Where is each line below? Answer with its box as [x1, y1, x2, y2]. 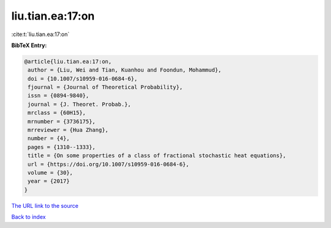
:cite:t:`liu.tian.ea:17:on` [11, 31, 70, 38]
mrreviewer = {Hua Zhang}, [28, 127, 108, 134]
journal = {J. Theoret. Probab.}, [28, 101, 131, 108]
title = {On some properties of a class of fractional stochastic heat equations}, [28, 152, 286, 159]
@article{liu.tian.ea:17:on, [24, 58, 112, 65]
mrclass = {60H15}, [28, 109, 86, 116]
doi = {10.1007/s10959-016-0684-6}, [28, 75, 138, 82]
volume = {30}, [28, 169, 74, 176]
